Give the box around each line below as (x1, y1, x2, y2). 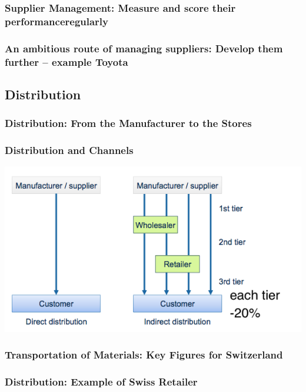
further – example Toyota (5, 54, 128, 69)
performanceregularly (5, 14, 109, 28)
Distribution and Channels (5, 143, 134, 158)
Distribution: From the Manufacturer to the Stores (5, 116, 252, 130)
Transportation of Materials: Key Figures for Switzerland (5, 347, 283, 362)
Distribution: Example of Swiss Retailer (5, 374, 198, 389)
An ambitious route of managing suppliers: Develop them (5, 41, 283, 55)
